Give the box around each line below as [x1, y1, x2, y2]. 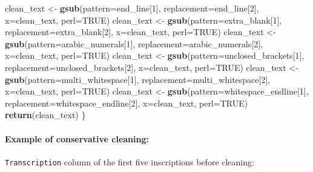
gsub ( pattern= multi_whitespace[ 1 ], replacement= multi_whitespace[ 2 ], [5, 73, 271, 85]
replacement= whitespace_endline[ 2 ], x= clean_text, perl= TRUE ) [5, 96, 248, 109]
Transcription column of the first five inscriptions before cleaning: [5, 155, 254, 168]
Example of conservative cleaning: [5, 132, 149, 145]
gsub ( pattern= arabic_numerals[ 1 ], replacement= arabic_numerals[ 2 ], [5, 37, 263, 50]
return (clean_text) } [5, 108, 86, 121]
